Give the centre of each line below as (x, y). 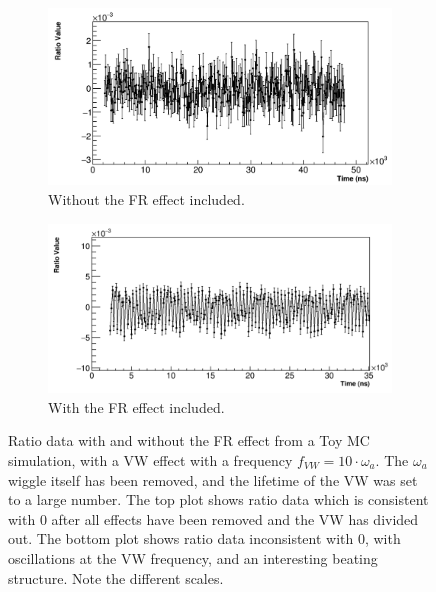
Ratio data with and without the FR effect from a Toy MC (189, 440)
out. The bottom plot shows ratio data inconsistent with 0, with (204, 538)
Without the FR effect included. (146, 198)
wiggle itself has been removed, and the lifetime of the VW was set (213, 479)
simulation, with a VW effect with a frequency (150, 460)
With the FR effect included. (136, 406)
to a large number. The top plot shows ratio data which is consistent (218, 499)
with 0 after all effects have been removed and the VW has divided (213, 518)
